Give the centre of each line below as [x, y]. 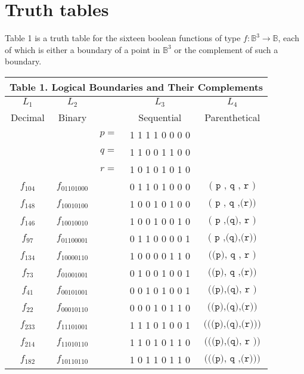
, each [289, 38]
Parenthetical [232, 117]
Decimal [28, 117]
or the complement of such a [226, 49]
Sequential [160, 117]
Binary [72, 117]
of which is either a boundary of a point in [83, 49]
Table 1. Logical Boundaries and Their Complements [137, 86]
